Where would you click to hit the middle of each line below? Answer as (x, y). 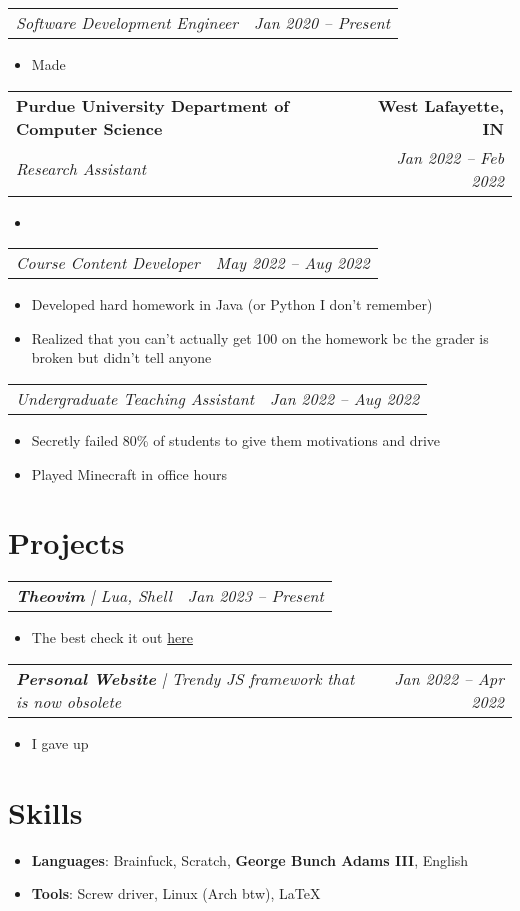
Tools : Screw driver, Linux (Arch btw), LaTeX (176, 893)
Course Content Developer (108, 263)
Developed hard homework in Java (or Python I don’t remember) (232, 304)
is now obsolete (69, 701)
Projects (66, 542)
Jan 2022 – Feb (450, 157)
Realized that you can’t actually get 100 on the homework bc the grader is (260, 337)
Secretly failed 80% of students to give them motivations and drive (236, 439)
